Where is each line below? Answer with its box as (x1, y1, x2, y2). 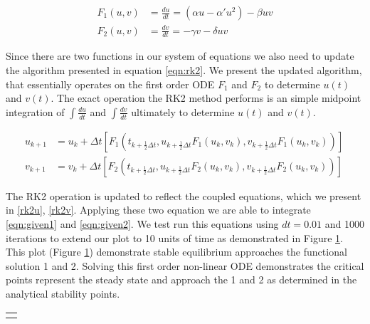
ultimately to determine (131, 104, 235, 119)
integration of (6, 104, 65, 119)
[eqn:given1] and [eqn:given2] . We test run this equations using (6, 216, 279, 231)
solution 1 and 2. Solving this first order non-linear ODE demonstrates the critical (6, 258, 364, 273)
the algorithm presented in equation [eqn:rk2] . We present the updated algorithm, (6, 63, 362, 77)
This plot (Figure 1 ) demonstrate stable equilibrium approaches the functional (6, 244, 347, 259)
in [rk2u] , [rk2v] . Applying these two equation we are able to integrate (6, 202, 311, 217)
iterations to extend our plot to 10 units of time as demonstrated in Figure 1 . (6, 230, 343, 245)
